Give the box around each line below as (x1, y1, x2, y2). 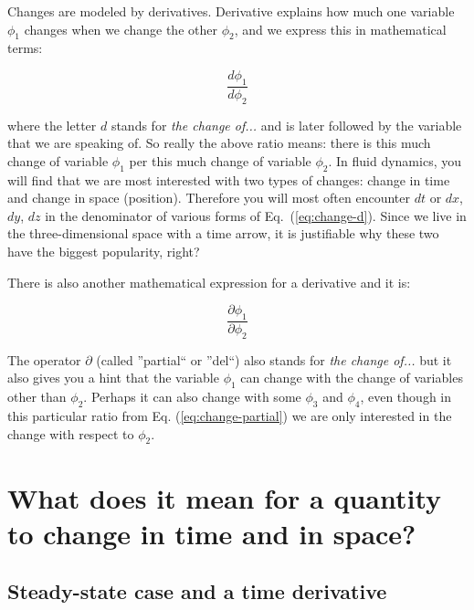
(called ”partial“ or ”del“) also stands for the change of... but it (96, 350, 452, 369)
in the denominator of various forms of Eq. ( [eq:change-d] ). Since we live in (45, 205, 467, 225)
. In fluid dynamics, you (328, 151, 461, 170)
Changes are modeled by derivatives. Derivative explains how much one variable (7, 2, 455, 20)
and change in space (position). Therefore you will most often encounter (7, 188, 410, 207)
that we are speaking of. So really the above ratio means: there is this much (7, 133, 431, 152)
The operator (7, 350, 81, 369)
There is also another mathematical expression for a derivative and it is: (7, 272, 411, 291)
